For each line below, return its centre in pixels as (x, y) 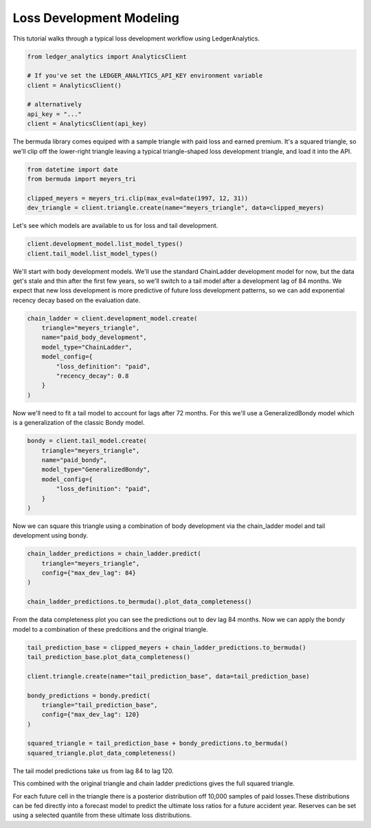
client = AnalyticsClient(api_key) (87, 124)
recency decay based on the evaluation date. (77, 300)
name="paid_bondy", (75, 460)
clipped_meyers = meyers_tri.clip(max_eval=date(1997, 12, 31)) (138, 198)
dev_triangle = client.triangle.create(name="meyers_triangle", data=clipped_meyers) (176, 208)
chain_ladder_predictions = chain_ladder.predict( (114, 554)
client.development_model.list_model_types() (105, 244)
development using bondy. (50, 536)
